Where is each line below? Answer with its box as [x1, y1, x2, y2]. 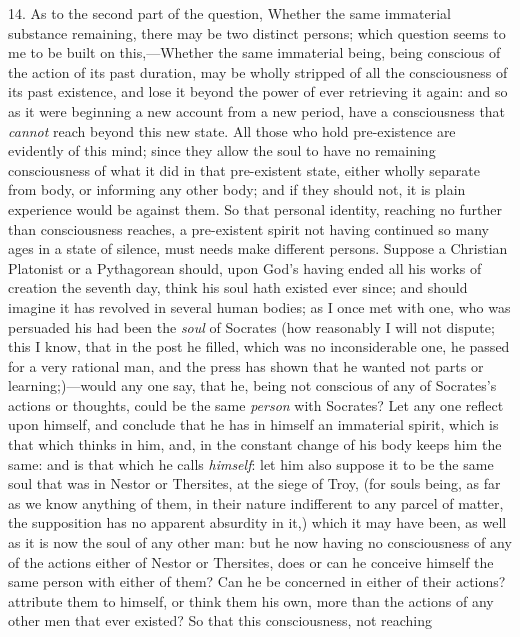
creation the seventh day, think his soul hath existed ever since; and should [8, 277, 468, 298]
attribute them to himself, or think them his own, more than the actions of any [8, 590, 494, 611]
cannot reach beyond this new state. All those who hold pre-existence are [8, 120, 456, 141]
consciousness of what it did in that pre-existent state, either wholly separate [8, 159, 480, 180]
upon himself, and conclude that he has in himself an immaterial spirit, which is [8, 414, 499, 435]
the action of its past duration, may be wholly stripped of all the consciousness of [8, 61, 508, 82]
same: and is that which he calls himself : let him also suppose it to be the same [8, 453, 494, 474]
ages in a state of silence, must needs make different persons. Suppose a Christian [8, 238, 508, 259]
